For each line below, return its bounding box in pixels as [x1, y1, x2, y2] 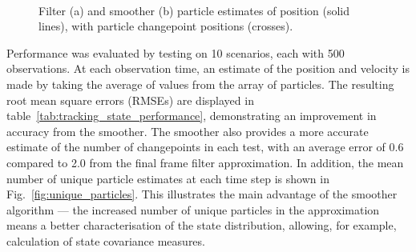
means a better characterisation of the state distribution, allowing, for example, [6, 217, 397, 234]
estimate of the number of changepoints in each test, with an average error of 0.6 [6, 138, 404, 155]
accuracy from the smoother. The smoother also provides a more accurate [6, 122, 369, 139]
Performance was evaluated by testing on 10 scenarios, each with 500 [6, 44, 345, 61]
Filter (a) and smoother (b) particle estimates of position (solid [38, 2, 350, 18]
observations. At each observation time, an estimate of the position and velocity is [6, 60, 410, 77]
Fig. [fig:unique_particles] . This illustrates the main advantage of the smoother [6, 186, 398, 202]
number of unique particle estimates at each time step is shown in [6, 170, 329, 186]
